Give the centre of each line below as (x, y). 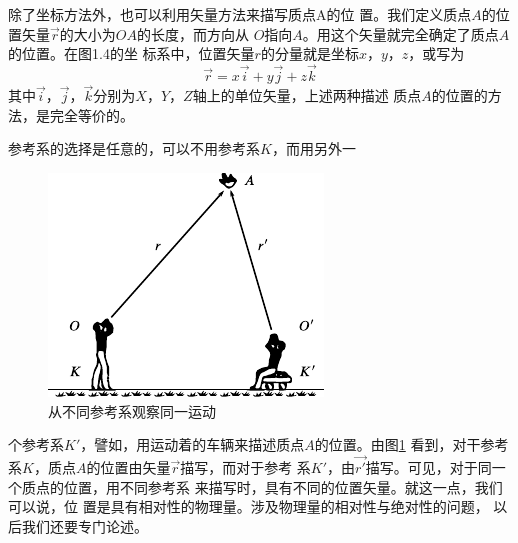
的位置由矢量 (128, 467)
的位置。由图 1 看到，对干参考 (411, 444)
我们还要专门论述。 (84, 525)
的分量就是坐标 (309, 53)
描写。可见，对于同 (428, 467)
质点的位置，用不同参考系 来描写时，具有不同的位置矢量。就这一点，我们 (262, 486)
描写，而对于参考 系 (245, 467)
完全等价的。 (91, 114)
